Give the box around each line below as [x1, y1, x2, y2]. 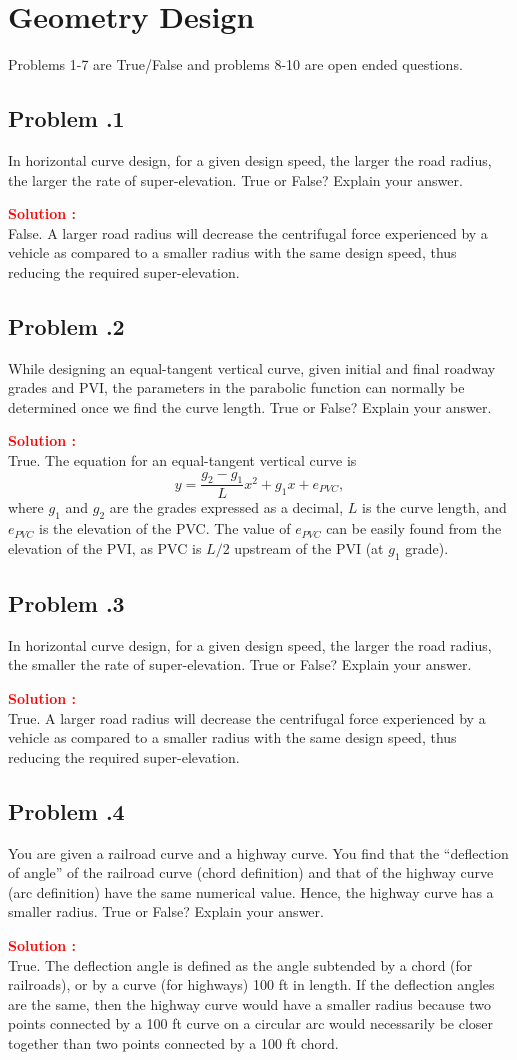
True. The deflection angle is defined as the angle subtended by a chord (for [8, 954, 473, 975]
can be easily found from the [326, 518, 502, 539]
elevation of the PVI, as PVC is [8, 537, 202, 558]
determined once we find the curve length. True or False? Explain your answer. [8, 396, 492, 417]
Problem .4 [8, 795, 125, 826]
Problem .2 [8, 310, 125, 341]
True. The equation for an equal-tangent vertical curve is [8, 450, 357, 471]
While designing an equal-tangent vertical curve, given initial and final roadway [8, 357, 496, 378]
